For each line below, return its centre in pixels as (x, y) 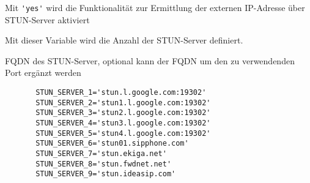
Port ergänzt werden (43, 73)
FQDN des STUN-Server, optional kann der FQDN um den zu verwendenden (150, 60)
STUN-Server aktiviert (47, 19)
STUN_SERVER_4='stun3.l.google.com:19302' (123, 123)
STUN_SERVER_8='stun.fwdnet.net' (104, 164)
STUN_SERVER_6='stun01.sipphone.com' (112, 144)
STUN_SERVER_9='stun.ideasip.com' (106, 174)
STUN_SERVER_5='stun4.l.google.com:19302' (123, 133)
